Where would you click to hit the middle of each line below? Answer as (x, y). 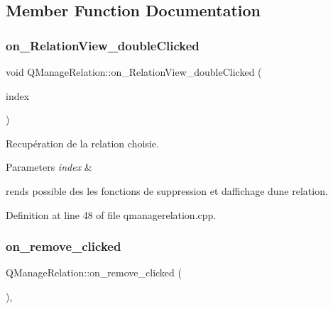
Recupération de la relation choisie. (82, 143)
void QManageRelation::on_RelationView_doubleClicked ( (134, 72)
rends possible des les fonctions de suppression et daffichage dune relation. (167, 190)
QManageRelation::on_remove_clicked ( (94, 273)
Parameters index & (49, 167)
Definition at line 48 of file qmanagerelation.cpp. (111, 214)
